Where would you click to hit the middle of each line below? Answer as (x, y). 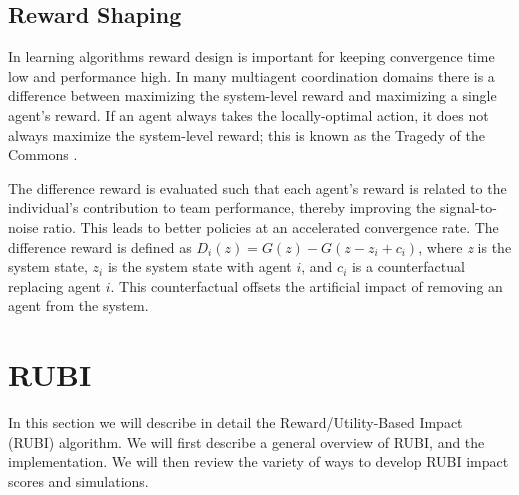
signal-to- (468, 207)
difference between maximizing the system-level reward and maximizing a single (252, 95)
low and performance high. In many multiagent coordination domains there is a (251, 75)
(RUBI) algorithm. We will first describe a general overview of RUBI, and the (246, 441)
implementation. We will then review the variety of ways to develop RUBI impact (258, 461)
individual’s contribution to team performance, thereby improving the (222, 207)
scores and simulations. (78, 480)
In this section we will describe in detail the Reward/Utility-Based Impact (235, 422)
